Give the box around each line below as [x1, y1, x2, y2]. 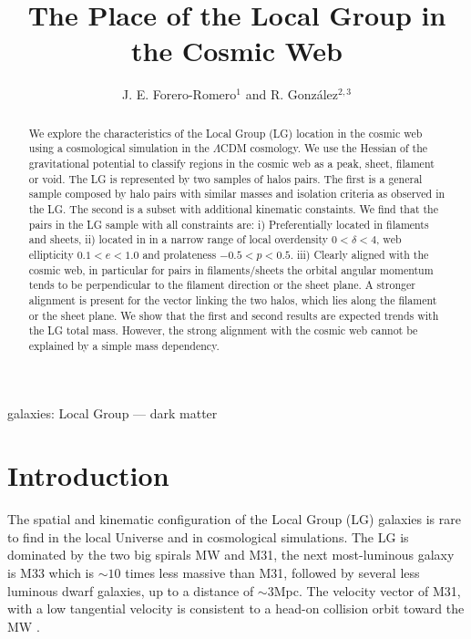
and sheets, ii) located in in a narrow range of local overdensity [28, 232, 329, 247]
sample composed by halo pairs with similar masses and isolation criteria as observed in [28, 186, 445, 201]
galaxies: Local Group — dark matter [7, 403, 218, 422]
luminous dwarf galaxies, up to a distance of [7, 581, 254, 600]
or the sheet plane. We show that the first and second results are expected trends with [28, 307, 439, 323]
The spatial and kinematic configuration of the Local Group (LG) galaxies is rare [7, 510, 461, 529]
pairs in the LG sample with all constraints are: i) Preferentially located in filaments [28, 216, 429, 232]
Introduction [7, 457, 169, 494]
